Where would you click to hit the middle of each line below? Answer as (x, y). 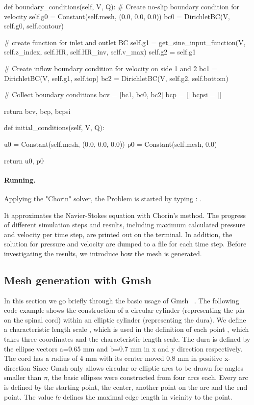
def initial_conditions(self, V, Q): (54, 127)
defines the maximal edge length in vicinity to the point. (148, 396)
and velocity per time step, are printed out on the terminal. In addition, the (118, 234)
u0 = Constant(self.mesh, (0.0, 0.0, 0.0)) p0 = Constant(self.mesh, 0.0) (111, 144)
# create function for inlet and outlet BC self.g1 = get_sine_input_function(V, (125, 42)
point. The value (29, 396)
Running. (20, 179)
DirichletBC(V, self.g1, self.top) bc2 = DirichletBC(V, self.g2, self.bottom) (116, 78)
